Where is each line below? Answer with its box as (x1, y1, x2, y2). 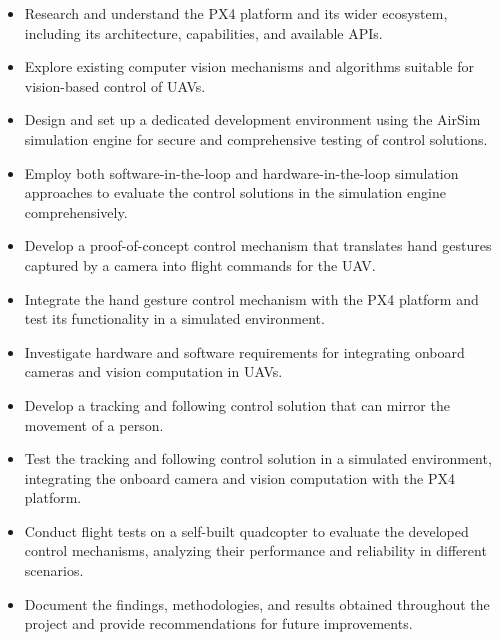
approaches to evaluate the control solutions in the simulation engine (24, 182, 446, 203)
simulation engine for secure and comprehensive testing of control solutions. (24, 128, 488, 149)
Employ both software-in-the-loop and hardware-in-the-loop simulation (24, 162, 459, 183)
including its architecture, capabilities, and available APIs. (24, 22, 383, 43)
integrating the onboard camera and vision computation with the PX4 (24, 467, 455, 488)
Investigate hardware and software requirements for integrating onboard (24, 341, 465, 362)
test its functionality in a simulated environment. (24, 308, 325, 329)
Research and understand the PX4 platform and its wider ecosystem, (24, 3, 448, 23)
